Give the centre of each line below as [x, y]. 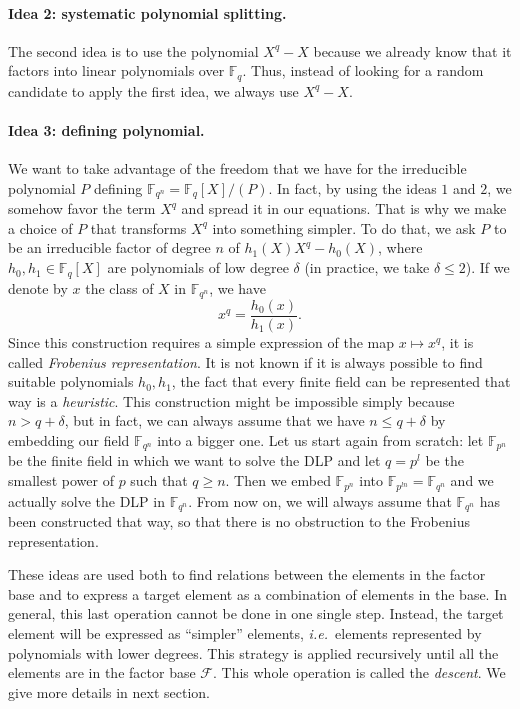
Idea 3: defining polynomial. [106, 130]
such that [159, 480]
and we [472, 480]
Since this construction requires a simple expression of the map [201, 342]
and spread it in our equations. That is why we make [344, 208]
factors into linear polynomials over [116, 70]
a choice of [40, 227]
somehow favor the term [82, 208]
